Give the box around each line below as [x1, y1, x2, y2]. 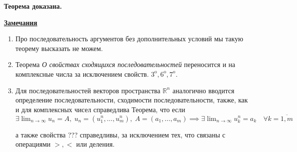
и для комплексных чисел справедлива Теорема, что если [15, 104, 185, 114]
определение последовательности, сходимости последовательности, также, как [15, 95, 248, 105]
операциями [15, 139, 51, 149]
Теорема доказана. [4, 1, 62, 11]
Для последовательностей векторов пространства [15, 85, 160, 95]
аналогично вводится [172, 85, 235, 95]
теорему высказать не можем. [15, 43, 103, 53]
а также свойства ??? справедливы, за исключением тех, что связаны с [15, 129, 226, 139]
